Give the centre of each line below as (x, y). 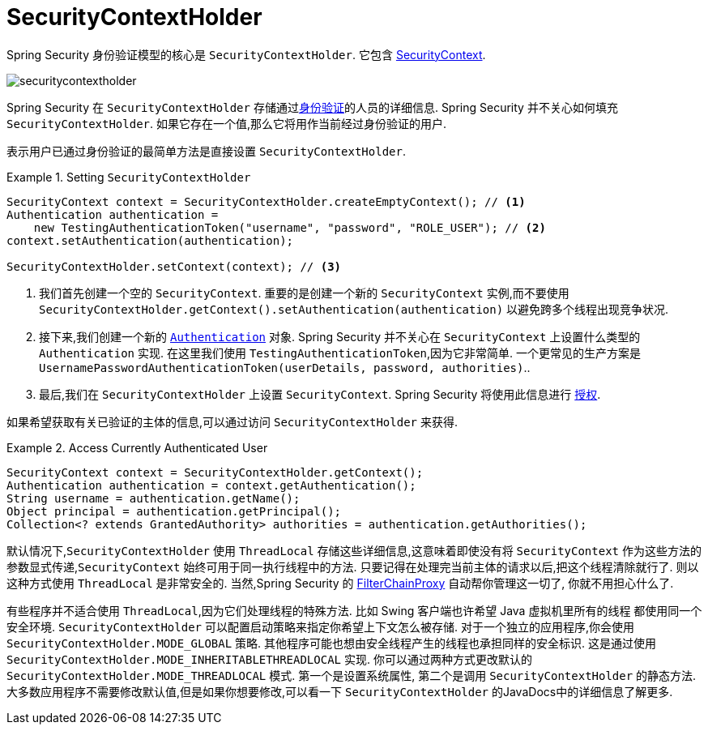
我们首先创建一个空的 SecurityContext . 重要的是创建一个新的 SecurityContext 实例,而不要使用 (304, 293)
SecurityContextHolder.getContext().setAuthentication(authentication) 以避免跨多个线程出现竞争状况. (354, 309)
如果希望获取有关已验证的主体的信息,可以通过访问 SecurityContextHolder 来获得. (232, 421)
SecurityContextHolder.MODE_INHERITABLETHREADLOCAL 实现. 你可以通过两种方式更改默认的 (269, 659)
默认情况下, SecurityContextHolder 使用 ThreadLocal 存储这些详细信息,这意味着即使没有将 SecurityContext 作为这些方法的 (354, 550)
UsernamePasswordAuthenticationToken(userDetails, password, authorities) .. (285, 367)
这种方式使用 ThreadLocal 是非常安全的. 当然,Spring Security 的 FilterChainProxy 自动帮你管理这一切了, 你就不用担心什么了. (340, 583)
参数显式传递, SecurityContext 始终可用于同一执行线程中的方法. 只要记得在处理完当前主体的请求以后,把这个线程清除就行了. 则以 (353, 566)
